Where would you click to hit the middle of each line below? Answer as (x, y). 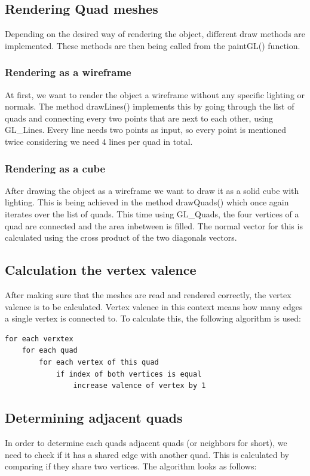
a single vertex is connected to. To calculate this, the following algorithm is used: (153, 318)
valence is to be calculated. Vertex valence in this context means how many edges (154, 306)
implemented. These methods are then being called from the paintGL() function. (153, 45)
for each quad (50, 351)
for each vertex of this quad (99, 362)
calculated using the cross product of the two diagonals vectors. (121, 237)
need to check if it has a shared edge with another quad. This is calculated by (147, 454)
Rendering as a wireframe (68, 72)
